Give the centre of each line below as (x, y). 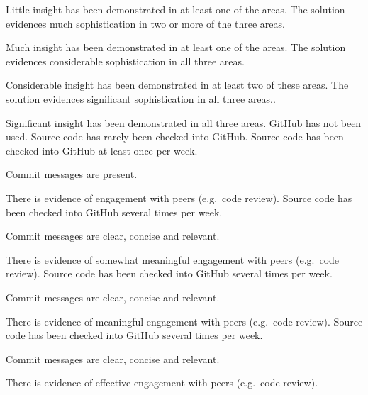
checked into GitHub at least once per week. (102, 150)
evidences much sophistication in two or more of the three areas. (145, 23)
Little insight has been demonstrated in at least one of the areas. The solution (175, 9)
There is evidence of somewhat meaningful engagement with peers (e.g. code (173, 259)
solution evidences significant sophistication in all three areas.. (141, 98)
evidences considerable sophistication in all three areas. (125, 61)
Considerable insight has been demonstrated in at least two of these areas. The (177, 85)
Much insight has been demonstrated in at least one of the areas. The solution (176, 47)
